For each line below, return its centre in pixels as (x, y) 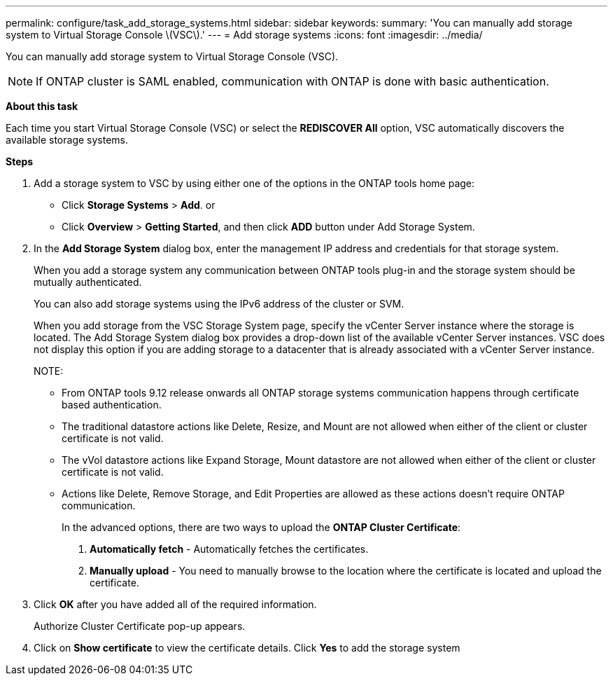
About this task (42, 106)
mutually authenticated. (88, 282)
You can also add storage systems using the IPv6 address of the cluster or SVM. (219, 304)
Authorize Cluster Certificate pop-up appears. (140, 626)
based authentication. (112, 405)
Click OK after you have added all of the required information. (175, 604)
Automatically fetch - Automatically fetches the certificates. (229, 549)
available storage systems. (67, 140)
